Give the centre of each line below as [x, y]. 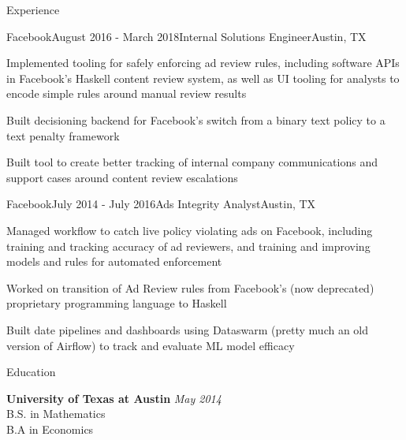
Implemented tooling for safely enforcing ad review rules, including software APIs [203, 63]
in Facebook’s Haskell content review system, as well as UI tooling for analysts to [203, 78]
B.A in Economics [50, 429]
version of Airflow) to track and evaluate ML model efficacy [151, 345]
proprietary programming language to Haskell [117, 303]
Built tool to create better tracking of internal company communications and [192, 162]
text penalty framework [63, 135]
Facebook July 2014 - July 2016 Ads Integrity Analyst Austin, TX [161, 204]
